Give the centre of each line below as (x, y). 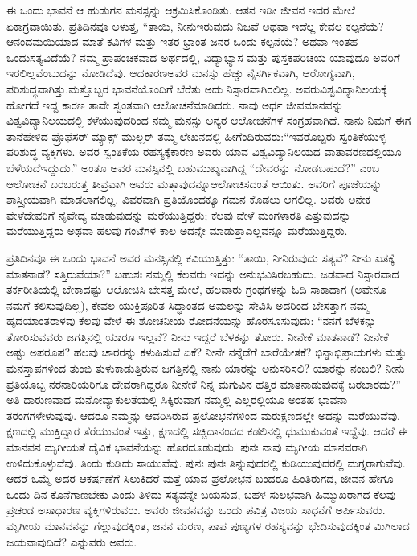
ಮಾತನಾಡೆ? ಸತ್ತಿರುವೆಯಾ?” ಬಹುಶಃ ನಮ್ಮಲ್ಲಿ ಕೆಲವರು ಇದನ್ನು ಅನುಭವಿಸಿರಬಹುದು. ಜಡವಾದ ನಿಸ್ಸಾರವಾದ (203, 273)
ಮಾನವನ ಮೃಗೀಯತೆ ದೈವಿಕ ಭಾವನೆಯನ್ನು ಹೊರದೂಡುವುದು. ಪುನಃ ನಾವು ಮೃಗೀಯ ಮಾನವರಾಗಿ (187, 447)
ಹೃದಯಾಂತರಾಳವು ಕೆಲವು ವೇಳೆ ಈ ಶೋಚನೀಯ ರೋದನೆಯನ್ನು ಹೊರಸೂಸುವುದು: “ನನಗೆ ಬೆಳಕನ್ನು (192, 321)
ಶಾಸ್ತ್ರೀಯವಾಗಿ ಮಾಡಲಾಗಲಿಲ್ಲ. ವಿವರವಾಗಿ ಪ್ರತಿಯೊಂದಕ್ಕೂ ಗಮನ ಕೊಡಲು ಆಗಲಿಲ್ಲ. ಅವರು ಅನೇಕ (189, 199)
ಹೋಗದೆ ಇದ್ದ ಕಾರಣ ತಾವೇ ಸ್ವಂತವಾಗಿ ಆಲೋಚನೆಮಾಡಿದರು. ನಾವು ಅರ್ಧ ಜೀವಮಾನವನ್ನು (175, 104)
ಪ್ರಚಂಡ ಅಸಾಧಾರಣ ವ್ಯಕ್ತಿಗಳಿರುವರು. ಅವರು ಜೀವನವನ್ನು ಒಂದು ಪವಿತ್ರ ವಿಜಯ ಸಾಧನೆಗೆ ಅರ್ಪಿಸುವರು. (196, 510)
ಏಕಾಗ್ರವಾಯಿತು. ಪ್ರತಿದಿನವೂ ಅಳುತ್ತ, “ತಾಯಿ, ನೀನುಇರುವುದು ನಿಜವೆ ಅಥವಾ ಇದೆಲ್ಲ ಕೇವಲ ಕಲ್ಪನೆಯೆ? (195, 25)
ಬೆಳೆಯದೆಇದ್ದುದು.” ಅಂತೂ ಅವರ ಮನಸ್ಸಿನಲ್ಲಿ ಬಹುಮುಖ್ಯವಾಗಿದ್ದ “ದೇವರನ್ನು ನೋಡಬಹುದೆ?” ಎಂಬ (193, 167)
